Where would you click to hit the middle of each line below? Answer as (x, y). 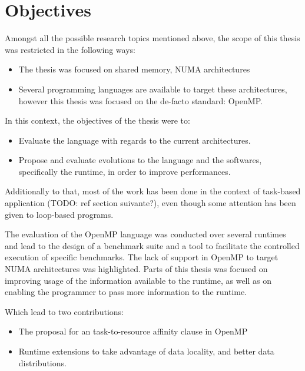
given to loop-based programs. (59, 214)
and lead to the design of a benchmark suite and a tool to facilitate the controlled (152, 245)
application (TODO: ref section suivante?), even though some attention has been (150, 203)
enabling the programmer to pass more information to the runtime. (126, 292)
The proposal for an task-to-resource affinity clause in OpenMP (133, 331)
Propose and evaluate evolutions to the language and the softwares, (140, 160)
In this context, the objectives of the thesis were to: (97, 120)
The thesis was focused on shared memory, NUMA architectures (134, 69)
